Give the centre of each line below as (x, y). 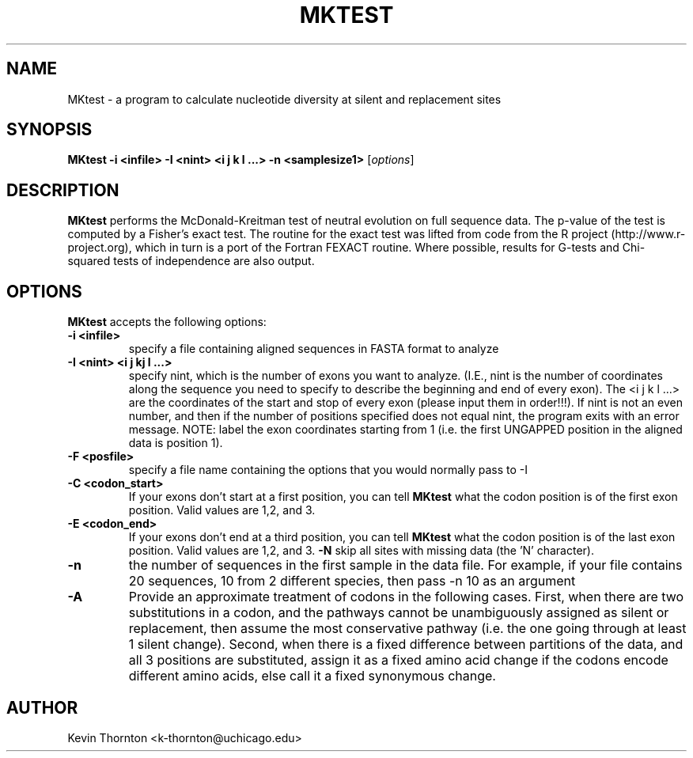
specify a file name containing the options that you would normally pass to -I (328, 470)
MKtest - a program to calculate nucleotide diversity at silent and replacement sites (284, 99)
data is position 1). (176, 443)
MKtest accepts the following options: (167, 322)
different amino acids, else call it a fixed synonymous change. (312, 676)
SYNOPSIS (49, 130)
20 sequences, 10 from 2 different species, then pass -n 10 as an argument (352, 581)
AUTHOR (42, 707)
